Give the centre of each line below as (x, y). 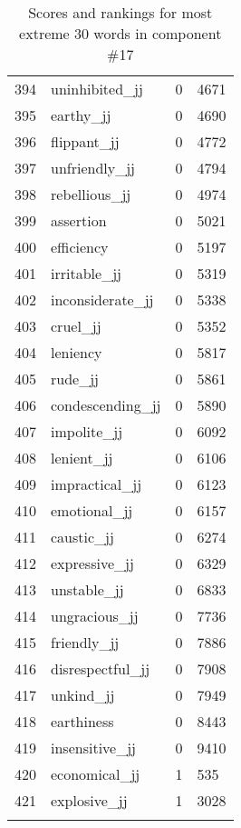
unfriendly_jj (93, 168)
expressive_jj (92, 563)
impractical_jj (96, 484)
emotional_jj (92, 510)
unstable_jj (87, 589)
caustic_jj (82, 537)
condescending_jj (106, 405)
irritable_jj (86, 273)
